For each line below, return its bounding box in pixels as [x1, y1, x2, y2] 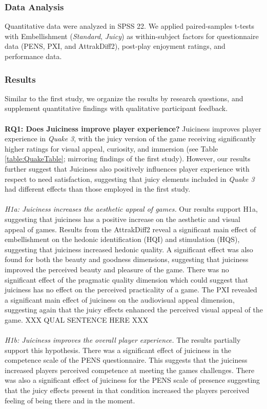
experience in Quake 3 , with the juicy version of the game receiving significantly [5, 133, 256, 144]
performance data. [5, 51, 62, 61]
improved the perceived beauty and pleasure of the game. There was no [5, 264, 229, 274]
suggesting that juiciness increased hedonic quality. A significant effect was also [5, 244, 253, 254]
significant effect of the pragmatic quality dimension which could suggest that [5, 274, 249, 285]
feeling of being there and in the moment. [5, 395, 135, 405]
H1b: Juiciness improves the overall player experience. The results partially [5, 334, 241, 345]
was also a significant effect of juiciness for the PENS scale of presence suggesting [5, 375, 260, 385]
